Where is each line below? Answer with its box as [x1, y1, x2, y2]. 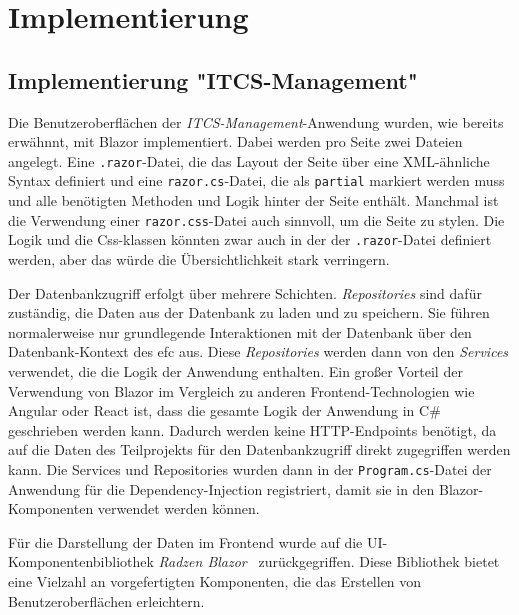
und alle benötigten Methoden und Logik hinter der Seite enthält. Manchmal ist [8, 190, 499, 211]
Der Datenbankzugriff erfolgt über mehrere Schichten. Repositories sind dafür [8, 282, 482, 303]
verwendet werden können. [97, 498, 260, 519]
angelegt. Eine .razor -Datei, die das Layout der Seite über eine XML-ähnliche [8, 150, 490, 171]
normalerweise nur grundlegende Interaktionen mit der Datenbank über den [8, 321, 472, 342]
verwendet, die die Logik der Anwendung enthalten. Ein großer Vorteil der [8, 360, 463, 381]
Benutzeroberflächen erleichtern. [8, 590, 205, 611]
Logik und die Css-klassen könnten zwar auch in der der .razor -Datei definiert [8, 229, 492, 250]
